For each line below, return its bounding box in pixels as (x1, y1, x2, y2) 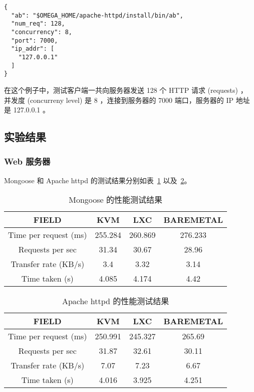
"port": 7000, (11, 37, 58, 44)
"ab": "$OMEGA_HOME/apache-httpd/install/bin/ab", (11, 12, 183, 19)
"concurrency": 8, (11, 28, 73, 36)
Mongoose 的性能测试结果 (69, 194, 162, 206)
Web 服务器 (4, 155, 51, 168)
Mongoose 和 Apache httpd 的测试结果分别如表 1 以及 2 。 (4, 175, 191, 185)
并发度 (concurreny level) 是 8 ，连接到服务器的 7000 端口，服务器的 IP (4, 94, 233, 105)
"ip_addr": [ (11, 45, 55, 53)
